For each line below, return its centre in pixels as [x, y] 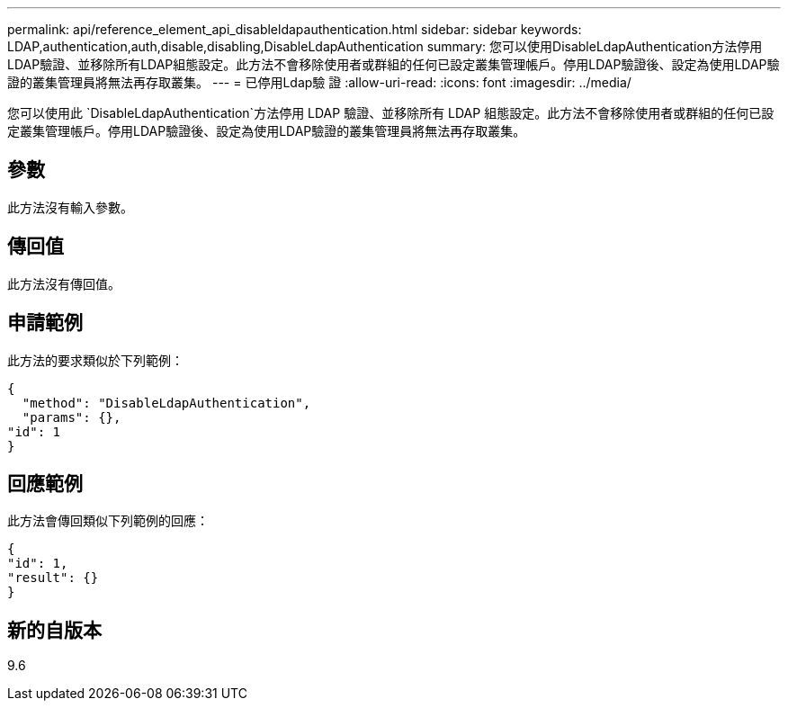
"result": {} [53, 578]
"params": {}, [72, 417]
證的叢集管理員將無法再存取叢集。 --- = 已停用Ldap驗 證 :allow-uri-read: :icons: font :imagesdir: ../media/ [319, 82]
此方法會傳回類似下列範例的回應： [108, 521]
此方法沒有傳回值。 [64, 283]
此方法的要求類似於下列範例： [95, 360]
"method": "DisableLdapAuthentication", [166, 403]
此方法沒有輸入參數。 [70, 207]
